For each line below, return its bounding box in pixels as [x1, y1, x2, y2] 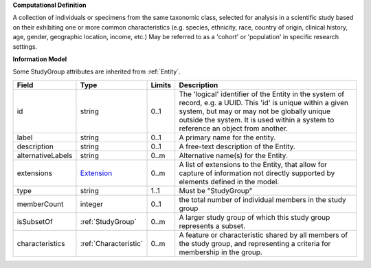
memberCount [16, 199, 64, 209]
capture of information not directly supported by [179, 168, 335, 178]
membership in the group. [179, 247, 262, 257]
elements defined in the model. [179, 177, 280, 186]
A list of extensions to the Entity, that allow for [179, 159, 328, 169]
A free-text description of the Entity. [179, 142, 295, 151]
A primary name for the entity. [179, 133, 276, 142]
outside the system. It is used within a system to [179, 115, 335, 124]
